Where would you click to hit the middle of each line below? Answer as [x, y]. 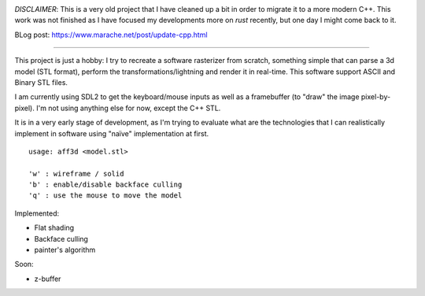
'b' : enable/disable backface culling [105, 185]
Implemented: [37, 213]
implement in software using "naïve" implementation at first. [112, 133]
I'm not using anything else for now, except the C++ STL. [128, 108]
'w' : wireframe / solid [76, 174]
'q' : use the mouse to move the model [105, 196]
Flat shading [54, 228]
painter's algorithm [65, 250]
